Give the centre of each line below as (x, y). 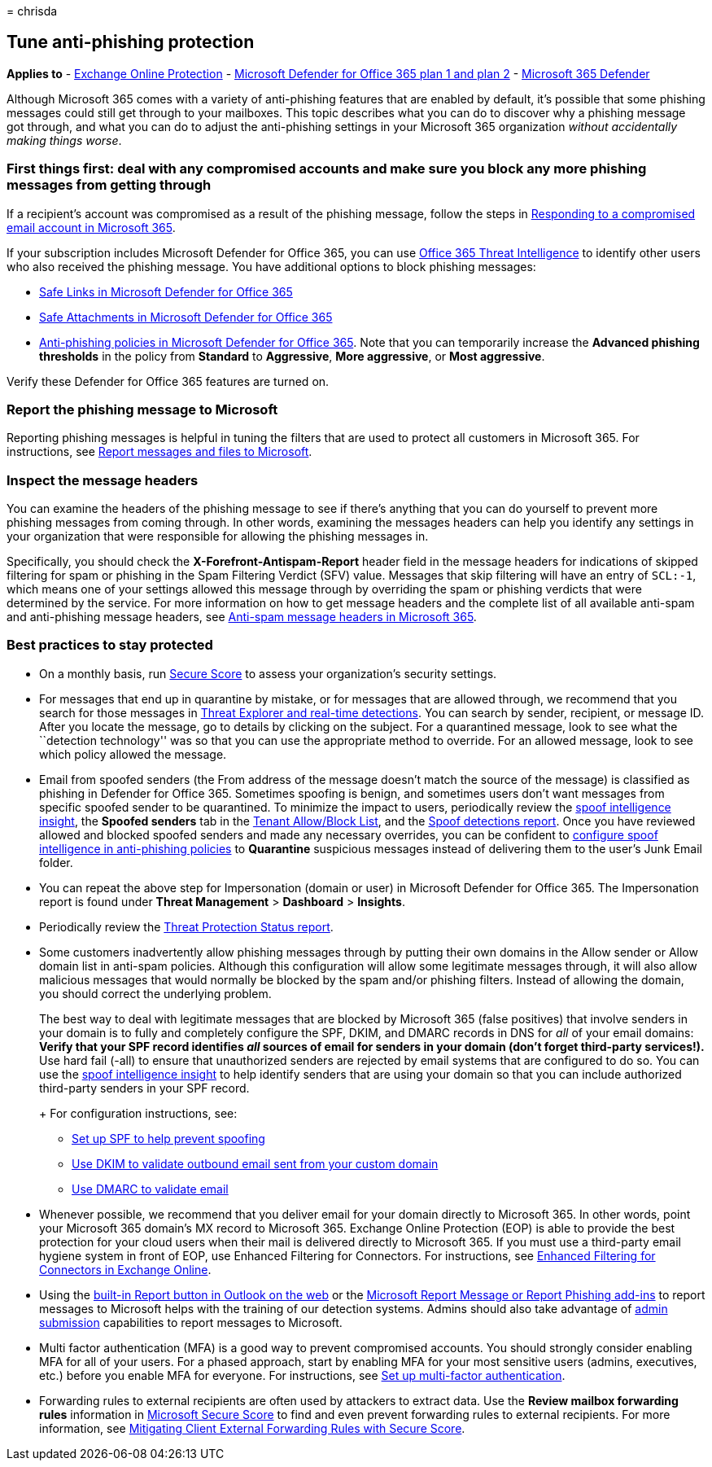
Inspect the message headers (103, 480)
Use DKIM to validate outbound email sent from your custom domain (255, 1163)
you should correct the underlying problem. (155, 993)
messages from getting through (109, 185)
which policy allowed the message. (133, 754)
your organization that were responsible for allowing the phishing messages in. (218, 536)
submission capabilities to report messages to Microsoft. (191, 1322)
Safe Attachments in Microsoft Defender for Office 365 (186, 317)
